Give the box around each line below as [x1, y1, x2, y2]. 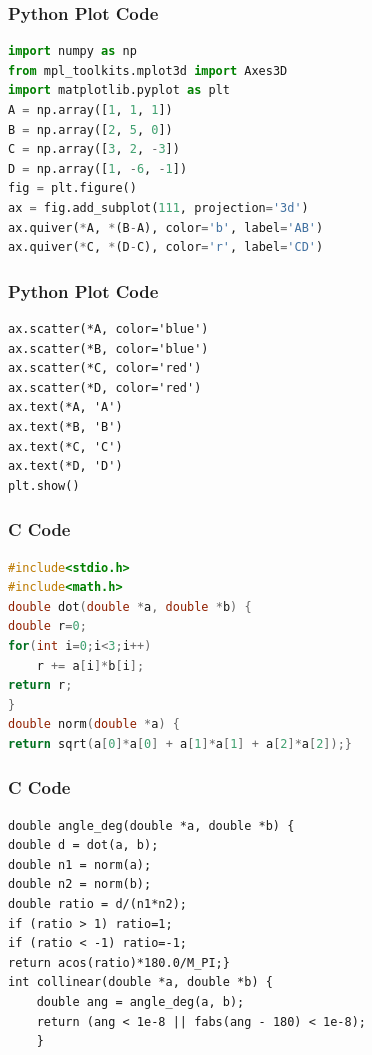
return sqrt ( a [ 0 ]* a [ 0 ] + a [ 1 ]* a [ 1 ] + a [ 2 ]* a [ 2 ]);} [8, 736, 352, 751]
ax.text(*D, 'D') [8, 459, 123, 474]
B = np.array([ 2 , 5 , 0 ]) [8, 122, 173, 137]
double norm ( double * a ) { [8, 717, 180, 732]
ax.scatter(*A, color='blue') [8, 321, 209, 336]
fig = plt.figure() [8, 181, 137, 196]
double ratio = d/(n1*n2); [8, 897, 187, 912]
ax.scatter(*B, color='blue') [8, 341, 209, 356]
